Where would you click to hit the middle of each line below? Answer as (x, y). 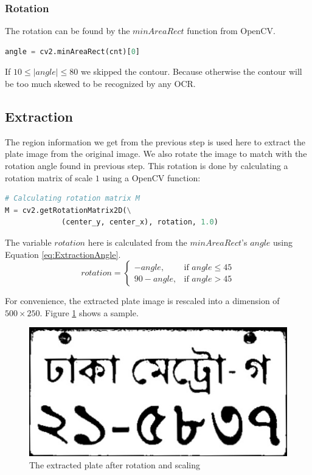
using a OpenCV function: (151, 177)
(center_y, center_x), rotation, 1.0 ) (140, 222)
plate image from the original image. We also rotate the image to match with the (156, 154)
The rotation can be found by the (68, 31)
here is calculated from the (137, 242)
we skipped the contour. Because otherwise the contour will (191, 71)
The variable (28, 242)
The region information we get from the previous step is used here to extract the (155, 141)
